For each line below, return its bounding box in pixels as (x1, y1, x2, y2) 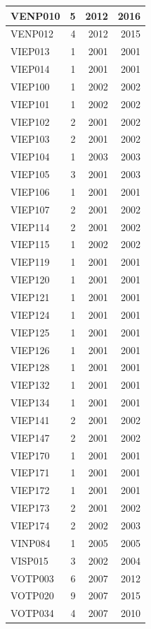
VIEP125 (11, 324, 50, 339)
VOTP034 (11, 606, 54, 621)
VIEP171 (11, 465, 50, 480)
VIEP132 (11, 377, 50, 392)
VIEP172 (11, 483, 50, 498)
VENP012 (11, 26, 54, 41)
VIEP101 (11, 96, 50, 111)
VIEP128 (11, 360, 50, 375)
